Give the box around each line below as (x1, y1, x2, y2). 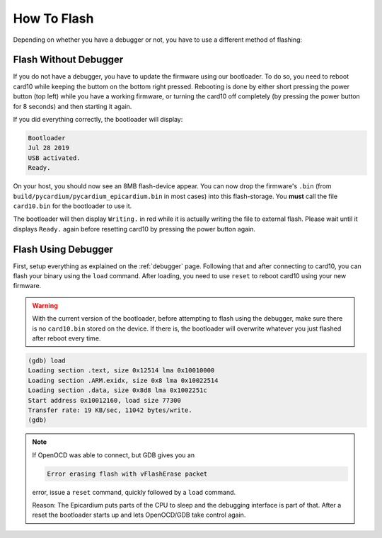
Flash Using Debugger (13, 243, 113, 255)
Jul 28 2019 (28, 144, 70, 152)
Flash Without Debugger (13, 54, 124, 66)
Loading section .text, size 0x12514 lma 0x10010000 (28, 367, 215, 374)
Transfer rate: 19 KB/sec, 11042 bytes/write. (28, 406, 192, 414)
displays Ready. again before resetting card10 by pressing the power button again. (13, 224, 256, 233)
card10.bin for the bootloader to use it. (13, 202, 132, 210)
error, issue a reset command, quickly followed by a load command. (32, 488, 236, 496)
